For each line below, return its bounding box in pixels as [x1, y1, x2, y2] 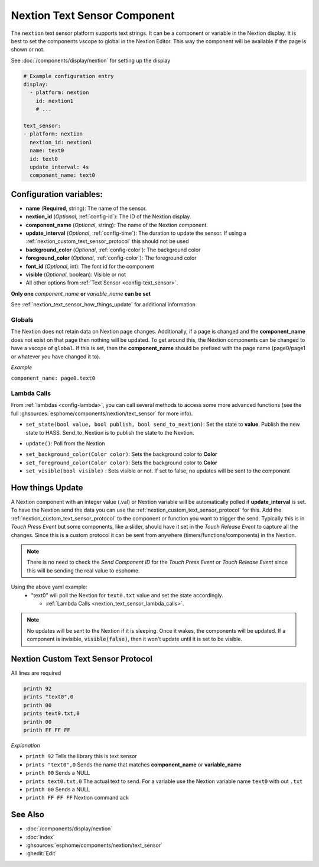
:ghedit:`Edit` [25, 850, 57, 857]
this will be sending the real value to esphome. [27, 567, 140, 574]
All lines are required [11, 669, 61, 677]
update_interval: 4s [30, 164, 89, 170]
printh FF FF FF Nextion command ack [25, 794, 129, 801]
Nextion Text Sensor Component [11, 9, 175, 22]
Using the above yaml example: [11, 583, 88, 591]
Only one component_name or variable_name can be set [11, 290, 151, 297]
